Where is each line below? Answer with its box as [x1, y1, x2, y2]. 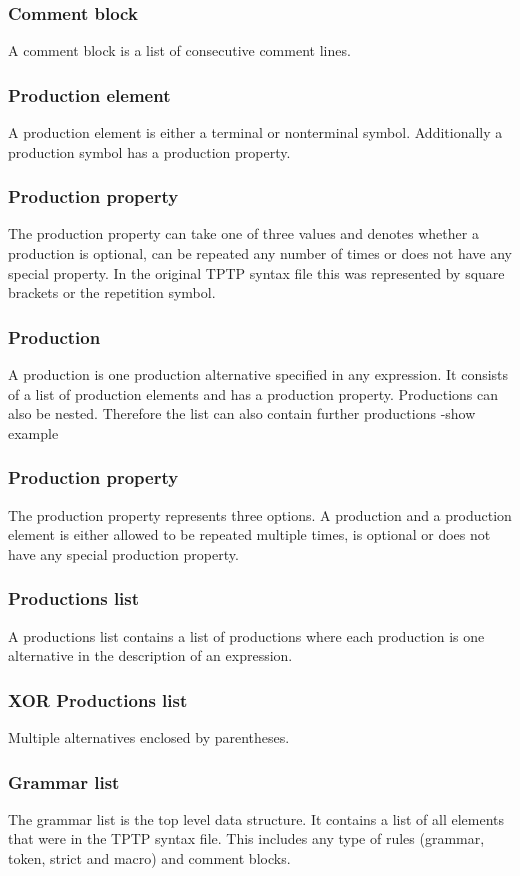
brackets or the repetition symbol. [8, 282, 216, 303]
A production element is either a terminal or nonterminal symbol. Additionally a [8, 122, 503, 143]
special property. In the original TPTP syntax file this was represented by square [8, 262, 505, 283]
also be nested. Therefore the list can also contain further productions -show [8, 403, 476, 424]
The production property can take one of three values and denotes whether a [8, 223, 479, 244]
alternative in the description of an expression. [8, 645, 293, 666]
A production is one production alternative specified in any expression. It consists [8, 364, 509, 385]
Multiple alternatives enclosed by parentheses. [8, 727, 290, 748]
